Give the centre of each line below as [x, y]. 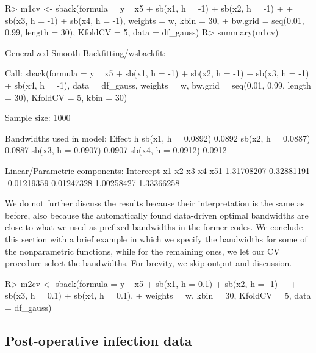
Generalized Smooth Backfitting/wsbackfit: [85, 52]
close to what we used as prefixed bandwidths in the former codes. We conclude [154, 227]
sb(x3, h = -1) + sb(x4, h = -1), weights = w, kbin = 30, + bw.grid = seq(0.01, [155, 20]
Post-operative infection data [99, 340]
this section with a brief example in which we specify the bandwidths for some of [156, 238]
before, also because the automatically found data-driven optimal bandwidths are [157, 215]
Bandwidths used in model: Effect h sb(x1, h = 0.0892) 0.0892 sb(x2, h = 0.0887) [158, 138]
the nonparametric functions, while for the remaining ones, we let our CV [142, 251]
